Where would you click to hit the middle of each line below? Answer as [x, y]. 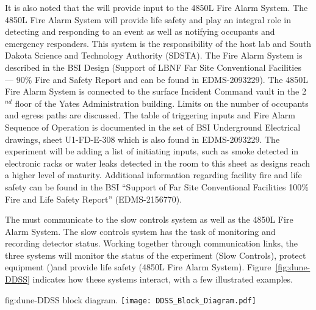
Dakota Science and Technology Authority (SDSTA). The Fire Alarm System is [154, 55]
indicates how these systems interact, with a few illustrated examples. [163, 279]
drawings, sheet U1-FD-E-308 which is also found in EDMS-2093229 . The [142, 139]
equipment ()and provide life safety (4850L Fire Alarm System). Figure [138, 267]
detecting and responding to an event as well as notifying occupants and [140, 31]
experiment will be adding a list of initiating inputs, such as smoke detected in [152, 151]
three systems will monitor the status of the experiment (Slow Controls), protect [156, 255]
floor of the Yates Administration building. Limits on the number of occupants [162, 103]
